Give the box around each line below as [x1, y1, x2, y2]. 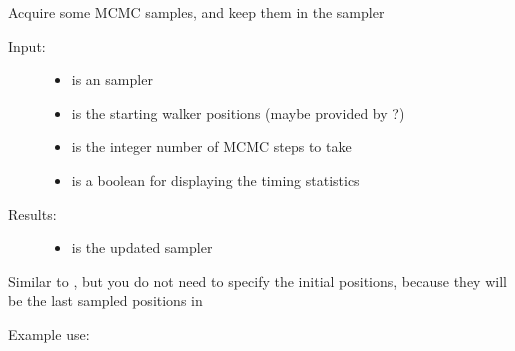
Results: [8, 203, 57, 224]
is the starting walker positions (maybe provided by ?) [71, 102, 405, 123]
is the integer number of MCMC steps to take [71, 136, 352, 157]
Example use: [8, 323, 90, 344]
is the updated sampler [71, 237, 213, 258]
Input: [8, 35, 46, 56]
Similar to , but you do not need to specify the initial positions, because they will [8, 270, 507, 291]
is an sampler [71, 69, 153, 90]
